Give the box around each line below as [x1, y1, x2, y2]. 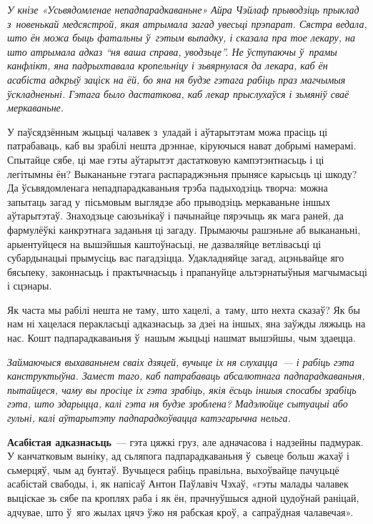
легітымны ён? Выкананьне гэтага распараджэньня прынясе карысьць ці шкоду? [7, 166, 357, 181]
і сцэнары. [7, 278, 52, 293]
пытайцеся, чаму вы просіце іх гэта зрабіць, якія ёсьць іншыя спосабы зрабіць [7, 382, 357, 397]
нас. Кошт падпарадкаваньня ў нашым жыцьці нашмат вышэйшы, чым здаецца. [7, 330, 356, 345]
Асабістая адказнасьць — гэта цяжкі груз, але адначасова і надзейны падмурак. [7, 434, 364, 449]
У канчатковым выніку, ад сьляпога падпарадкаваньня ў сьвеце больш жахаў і [7, 448, 349, 463]
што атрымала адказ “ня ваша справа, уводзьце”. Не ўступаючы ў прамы [7, 44, 337, 59]
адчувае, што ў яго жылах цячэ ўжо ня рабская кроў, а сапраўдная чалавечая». [7, 504, 354, 519]
